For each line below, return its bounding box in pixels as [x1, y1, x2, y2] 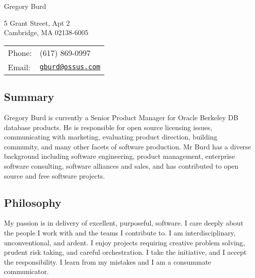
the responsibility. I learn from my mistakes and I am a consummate [4, 256, 212, 267]
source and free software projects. [4, 170, 105, 181]
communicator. [4, 266, 49, 277]
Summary [4, 89, 54, 104]
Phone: [8, 46, 32, 58]
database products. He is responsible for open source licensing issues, [4, 122, 212, 132]
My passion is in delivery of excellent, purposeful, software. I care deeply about [4, 218, 244, 228]
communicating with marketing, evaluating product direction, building [4, 132, 217, 142]
